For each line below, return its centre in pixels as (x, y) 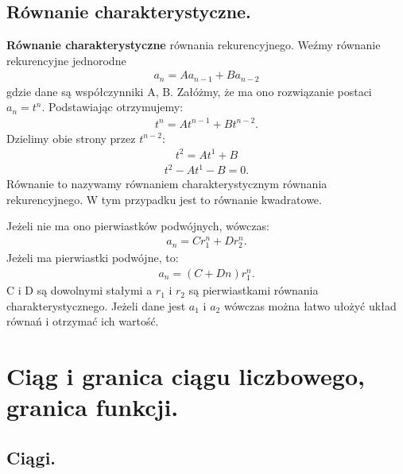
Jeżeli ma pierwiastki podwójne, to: (93, 258)
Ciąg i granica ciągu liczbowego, (186, 376)
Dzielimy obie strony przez (71, 138)
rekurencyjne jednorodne (66, 60)
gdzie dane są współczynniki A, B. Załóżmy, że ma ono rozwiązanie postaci (189, 91)
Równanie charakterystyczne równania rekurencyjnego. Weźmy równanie (194, 45)
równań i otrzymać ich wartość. (83, 321)
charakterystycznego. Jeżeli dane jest (96, 305)
